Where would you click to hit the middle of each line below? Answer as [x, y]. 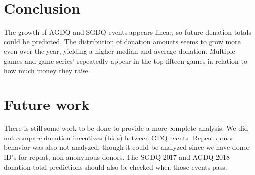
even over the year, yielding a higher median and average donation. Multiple [120, 51]
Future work [47, 104]
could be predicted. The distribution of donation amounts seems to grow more [122, 41]
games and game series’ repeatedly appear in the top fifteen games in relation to [126, 60]
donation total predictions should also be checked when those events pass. [116, 166]
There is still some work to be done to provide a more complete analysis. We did [126, 128]
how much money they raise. [47, 70]
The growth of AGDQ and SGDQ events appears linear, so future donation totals [128, 32]
